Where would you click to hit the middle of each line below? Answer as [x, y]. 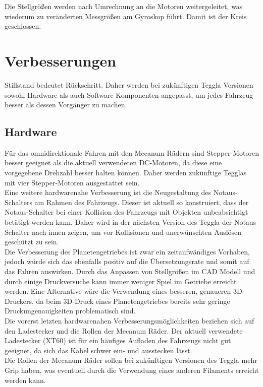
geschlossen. [23, 26]
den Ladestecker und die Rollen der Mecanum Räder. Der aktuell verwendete [124, 330]
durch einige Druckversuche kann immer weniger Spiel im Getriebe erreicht [121, 281]
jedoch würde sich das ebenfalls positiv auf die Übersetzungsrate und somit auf [127, 261]
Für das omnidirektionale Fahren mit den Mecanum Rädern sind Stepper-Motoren [132, 152]
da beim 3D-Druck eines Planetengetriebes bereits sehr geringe [133, 301]
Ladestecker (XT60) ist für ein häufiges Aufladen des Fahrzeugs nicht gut [118, 340]
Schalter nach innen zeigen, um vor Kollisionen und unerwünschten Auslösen [123, 232]
